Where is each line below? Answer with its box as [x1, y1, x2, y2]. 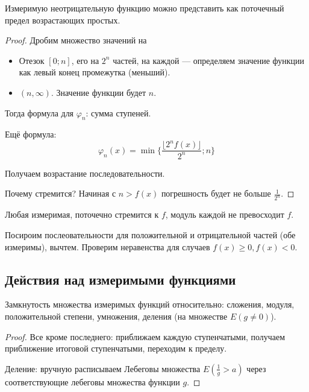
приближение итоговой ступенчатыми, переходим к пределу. [5, 342, 227, 355]
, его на [71, 54, 99, 66]
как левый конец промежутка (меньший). [19, 66, 170, 78]
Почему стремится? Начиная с [5, 187, 116, 200]
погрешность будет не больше [161, 187, 271, 200]
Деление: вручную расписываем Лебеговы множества [5, 362, 201, 375]
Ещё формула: [5, 128, 57, 141]
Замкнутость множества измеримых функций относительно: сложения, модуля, [5, 298, 295, 311]
